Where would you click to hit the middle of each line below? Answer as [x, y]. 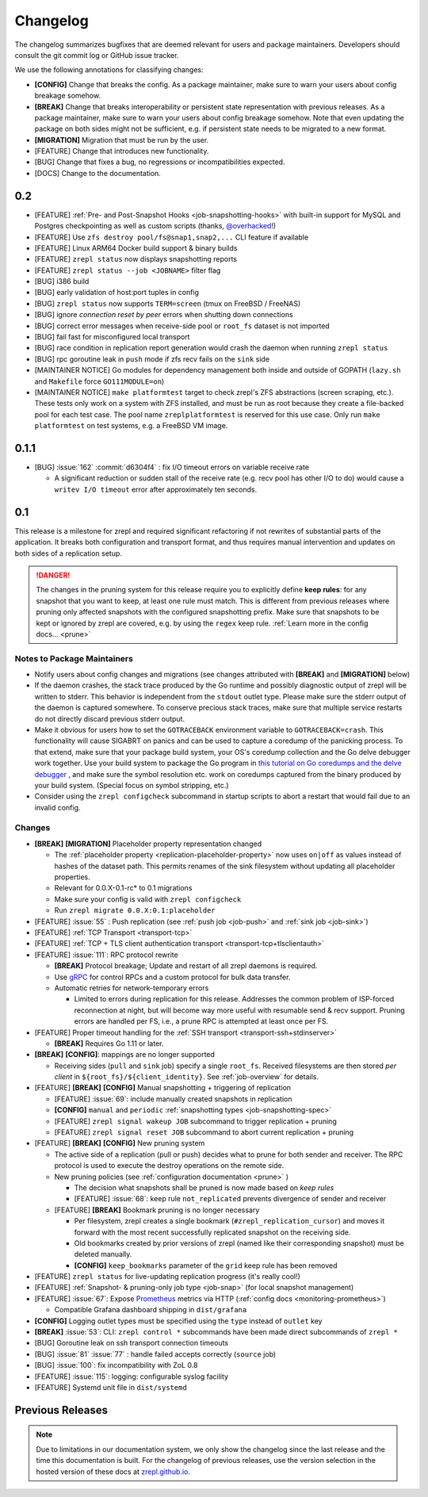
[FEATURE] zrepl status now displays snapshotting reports [136, 259]
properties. [72, 877]
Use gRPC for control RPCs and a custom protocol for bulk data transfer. [172, 977]
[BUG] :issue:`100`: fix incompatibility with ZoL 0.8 [116, 1365]
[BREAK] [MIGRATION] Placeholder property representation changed [148, 844]
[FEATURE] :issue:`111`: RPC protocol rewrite [106, 955]
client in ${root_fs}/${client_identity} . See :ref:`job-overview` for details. [186, 1077]
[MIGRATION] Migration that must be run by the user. [122, 140]
